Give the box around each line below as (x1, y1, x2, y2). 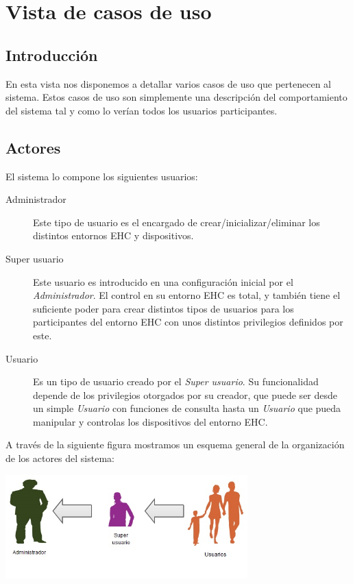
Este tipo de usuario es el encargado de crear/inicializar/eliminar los (33, 215, 320, 229)
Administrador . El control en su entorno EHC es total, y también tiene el (33, 288, 341, 302)
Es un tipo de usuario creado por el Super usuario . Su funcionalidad (33, 374, 319, 389)
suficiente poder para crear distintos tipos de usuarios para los (33, 301, 294, 315)
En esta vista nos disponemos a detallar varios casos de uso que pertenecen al (5, 76, 332, 90)
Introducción (5, 44, 98, 65)
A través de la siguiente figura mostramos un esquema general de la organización (5, 437, 345, 452)
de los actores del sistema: (5, 451, 114, 465)
